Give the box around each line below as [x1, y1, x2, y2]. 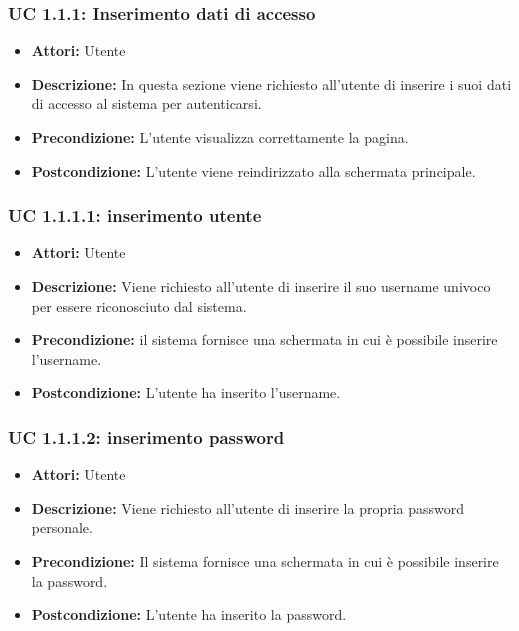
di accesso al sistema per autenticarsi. [31, 93, 262, 114]
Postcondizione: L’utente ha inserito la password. [31, 604, 347, 625]
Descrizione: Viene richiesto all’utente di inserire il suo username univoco [31, 276, 491, 296]
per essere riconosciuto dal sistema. [31, 295, 247, 316]
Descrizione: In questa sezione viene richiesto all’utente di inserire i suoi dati [31, 73, 512, 94]
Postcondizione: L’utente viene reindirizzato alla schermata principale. [31, 160, 476, 181]
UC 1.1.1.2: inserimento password [8, 424, 285, 449]
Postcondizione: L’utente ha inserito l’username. [31, 382, 341, 403]
